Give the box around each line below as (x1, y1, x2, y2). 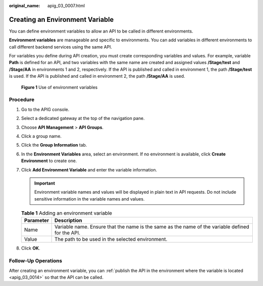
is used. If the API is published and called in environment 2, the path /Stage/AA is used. (9, 73, 185, 79)
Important (34, 180, 56, 186)
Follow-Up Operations (9, 257, 62, 264)
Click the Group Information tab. (21, 142, 87, 148)
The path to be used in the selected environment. (54, 236, 168, 243)
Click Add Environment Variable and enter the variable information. (21, 167, 157, 172)
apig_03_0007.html (47, 3, 85, 8)
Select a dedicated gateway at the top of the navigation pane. (21, 116, 145, 121)
